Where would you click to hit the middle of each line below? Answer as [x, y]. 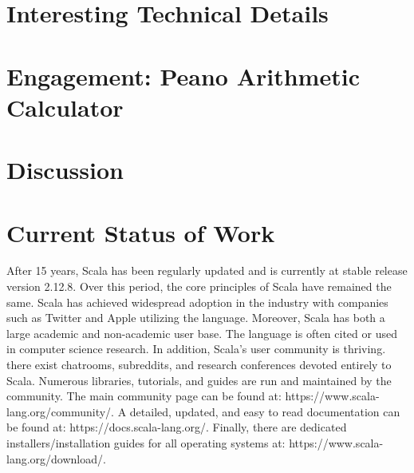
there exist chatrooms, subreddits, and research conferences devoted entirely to [199, 364]
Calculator [65, 107]
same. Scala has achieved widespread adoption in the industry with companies [197, 302]
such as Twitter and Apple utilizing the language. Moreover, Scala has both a [196, 318]
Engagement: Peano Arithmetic [183, 76]
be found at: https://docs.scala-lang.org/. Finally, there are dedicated [177, 427]
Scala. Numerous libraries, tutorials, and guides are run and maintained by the [199, 380]
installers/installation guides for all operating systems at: [146, 442]
